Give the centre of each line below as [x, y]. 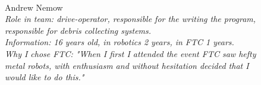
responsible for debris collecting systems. [78, 30]
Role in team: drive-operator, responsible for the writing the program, [130, 19]
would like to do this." [45, 77]
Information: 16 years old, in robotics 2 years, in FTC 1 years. [120, 42]
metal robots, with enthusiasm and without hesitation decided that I [127, 65]
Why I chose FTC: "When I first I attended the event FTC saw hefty [130, 53]
